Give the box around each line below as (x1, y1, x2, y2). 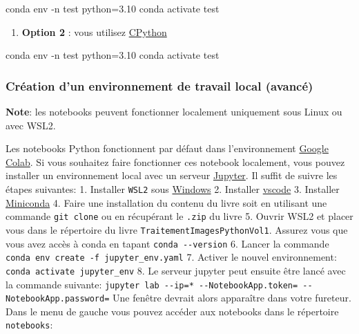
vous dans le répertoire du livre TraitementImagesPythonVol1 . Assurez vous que (6, 222, 348, 236)
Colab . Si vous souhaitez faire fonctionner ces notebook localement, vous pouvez (6, 154, 345, 169)
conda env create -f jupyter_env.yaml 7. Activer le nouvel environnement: (6, 250, 337, 264)
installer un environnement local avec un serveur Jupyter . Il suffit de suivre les (6, 168, 338, 183)
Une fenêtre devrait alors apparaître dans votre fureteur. (113, 290, 351, 305)
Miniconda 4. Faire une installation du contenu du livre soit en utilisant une (6, 195, 327, 210)
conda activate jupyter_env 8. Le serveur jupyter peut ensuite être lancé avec (6, 263, 346, 277)
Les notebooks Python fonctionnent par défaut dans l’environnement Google (6, 141, 329, 156)
